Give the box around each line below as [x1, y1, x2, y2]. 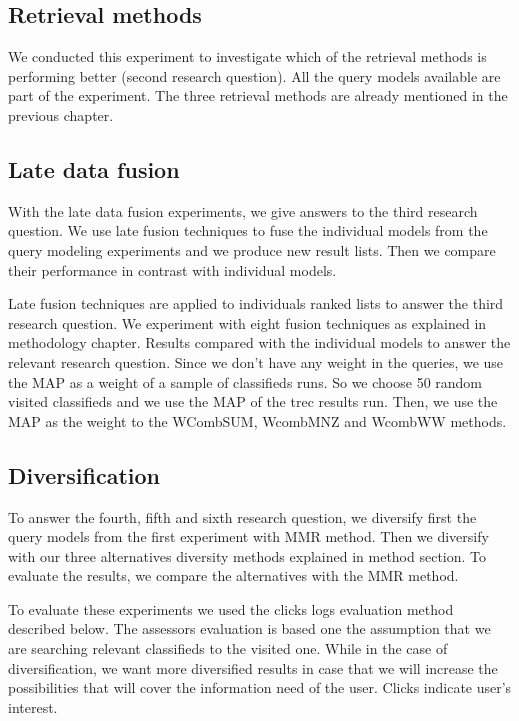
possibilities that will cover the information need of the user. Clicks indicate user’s [8, 677, 512, 698]
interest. [8, 696, 58, 717]
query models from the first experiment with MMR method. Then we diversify [8, 526, 489, 547]
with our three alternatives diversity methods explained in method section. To [8, 545, 487, 566]
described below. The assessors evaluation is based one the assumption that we [8, 618, 491, 639]
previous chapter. [8, 104, 114, 125]
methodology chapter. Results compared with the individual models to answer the [8, 332, 511, 353]
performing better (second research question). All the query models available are [8, 65, 501, 86]
